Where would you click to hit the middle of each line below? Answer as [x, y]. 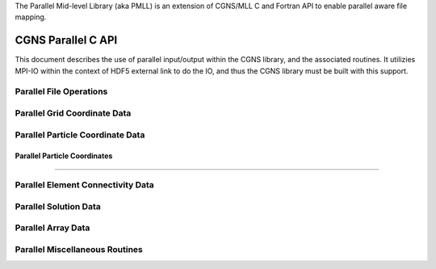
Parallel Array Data [52, 228]
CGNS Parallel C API [66, 40]
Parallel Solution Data [58, 206]
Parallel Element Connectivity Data [85, 185]
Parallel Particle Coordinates [64, 156]
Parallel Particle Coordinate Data [80, 135]
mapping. [31, 17]
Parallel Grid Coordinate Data [73, 113]
